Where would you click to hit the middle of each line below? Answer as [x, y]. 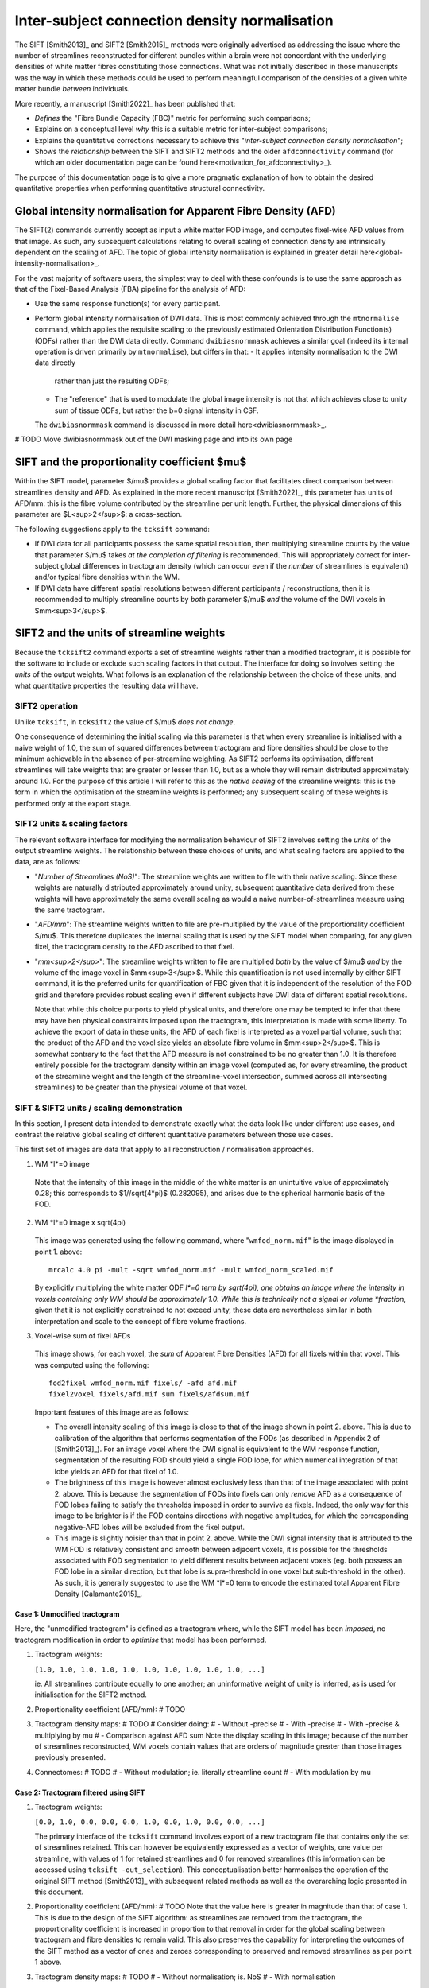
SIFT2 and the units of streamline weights [120, 633]
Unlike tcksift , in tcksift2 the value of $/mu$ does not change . [125, 722]
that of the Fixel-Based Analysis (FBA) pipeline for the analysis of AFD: [130, 289]
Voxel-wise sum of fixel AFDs [83, 1335]
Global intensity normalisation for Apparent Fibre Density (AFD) [176, 211]
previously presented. [70, 1757]
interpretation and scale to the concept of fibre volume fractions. [140, 1321]
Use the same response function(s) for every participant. [128, 304]
